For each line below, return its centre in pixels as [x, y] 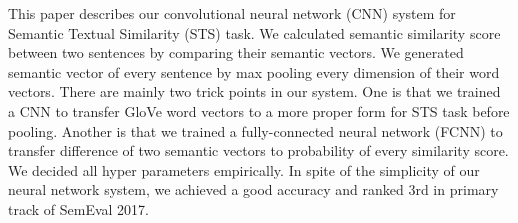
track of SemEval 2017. [79, 208]
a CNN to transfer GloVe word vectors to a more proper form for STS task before [259, 110]
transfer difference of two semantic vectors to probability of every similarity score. [258, 150]
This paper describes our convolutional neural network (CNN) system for [232, 13]
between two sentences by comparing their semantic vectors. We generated [236, 52]
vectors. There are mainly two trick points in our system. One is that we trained [254, 91]
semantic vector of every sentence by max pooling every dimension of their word [254, 71]
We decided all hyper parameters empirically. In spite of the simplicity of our [244, 169]
